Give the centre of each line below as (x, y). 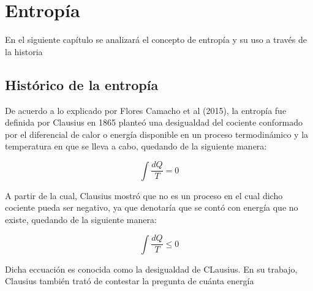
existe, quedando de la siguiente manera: (81, 220)
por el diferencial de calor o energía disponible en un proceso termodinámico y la (157, 134)
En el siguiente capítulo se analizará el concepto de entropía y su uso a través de (156, 40)
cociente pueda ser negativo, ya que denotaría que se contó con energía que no (152, 207)
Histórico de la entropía (82, 84)
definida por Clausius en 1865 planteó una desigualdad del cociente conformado (154, 122)
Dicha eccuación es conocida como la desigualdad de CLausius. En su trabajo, (151, 269)
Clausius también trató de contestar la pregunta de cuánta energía (130, 281)
